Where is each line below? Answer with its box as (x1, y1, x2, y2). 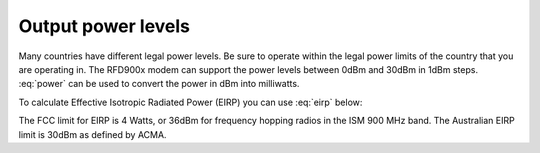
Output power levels (18, 15, 190, 37)
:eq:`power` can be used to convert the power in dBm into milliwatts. (18, 78, 300, 90)
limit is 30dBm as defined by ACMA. (18, 128, 167, 140)
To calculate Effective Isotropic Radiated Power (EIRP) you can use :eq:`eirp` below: (18, 96, 363, 108)
